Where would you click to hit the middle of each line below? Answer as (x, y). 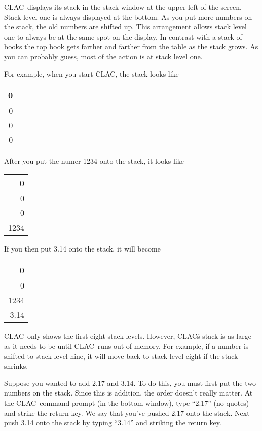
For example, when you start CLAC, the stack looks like (91, 73)
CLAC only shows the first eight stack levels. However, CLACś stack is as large (128, 336)
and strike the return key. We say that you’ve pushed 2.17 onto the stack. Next (127, 412)
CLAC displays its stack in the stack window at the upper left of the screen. (123, 7)
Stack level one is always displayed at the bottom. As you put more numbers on (128, 16)
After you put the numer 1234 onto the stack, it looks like (94, 161)
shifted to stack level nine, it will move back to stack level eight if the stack (121, 356)
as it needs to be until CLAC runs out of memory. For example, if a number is (126, 346)
